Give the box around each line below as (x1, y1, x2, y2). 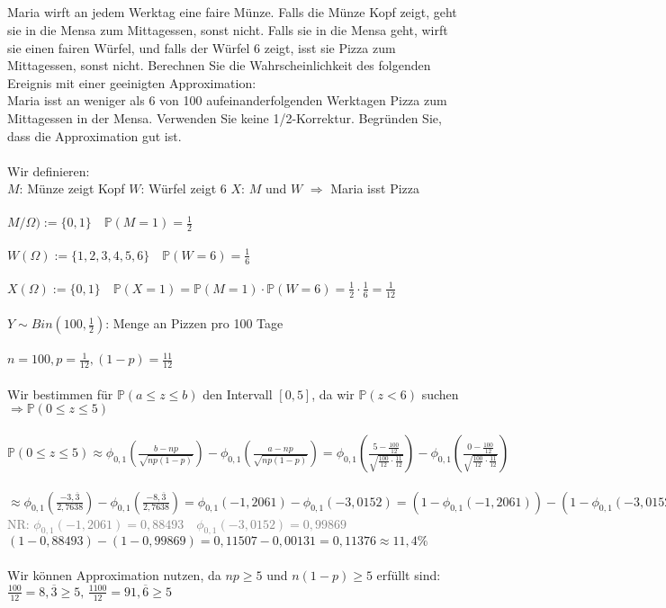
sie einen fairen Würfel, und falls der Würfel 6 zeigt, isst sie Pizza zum (7, 38, 396, 57)
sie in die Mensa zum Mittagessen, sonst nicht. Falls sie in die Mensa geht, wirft (7, 20, 448, 39)
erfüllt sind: (376, 566, 441, 585)
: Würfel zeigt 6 (140, 179, 227, 198)
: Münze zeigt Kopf (19, 179, 125, 198)
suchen (421, 384, 459, 403)
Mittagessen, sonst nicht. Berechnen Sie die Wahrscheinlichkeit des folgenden (7, 56, 431, 75)
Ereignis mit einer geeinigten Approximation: (7, 73, 256, 92)
